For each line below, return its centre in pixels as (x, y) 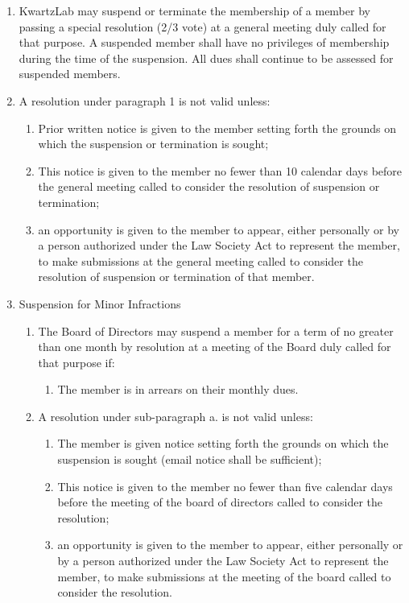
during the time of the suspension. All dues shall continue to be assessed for (206, 58)
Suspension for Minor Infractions (100, 303)
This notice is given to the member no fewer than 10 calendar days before (220, 170)
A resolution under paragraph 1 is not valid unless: (145, 100)
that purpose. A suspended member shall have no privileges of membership (204, 42)
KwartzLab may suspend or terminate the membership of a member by (194, 10)
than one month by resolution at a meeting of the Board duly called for (215, 347)
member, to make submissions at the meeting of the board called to (224, 576)
